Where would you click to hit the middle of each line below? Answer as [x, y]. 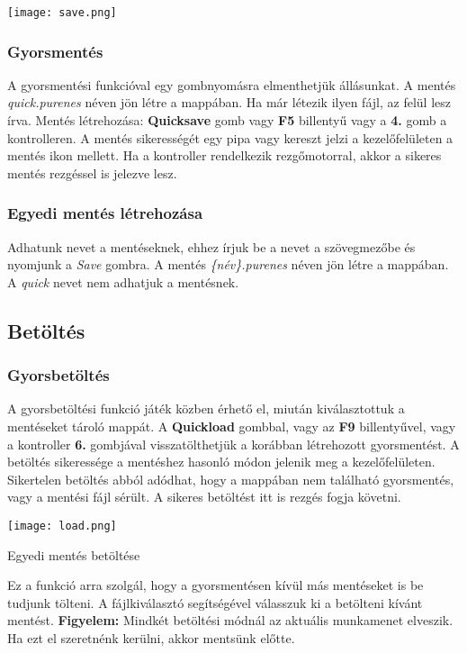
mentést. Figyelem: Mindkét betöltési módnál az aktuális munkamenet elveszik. [230, 620]
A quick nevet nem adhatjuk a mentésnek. [123, 281]
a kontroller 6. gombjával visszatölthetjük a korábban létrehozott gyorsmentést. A [233, 444]
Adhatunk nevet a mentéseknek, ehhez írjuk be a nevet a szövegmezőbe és [211, 246]
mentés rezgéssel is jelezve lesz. [92, 172]
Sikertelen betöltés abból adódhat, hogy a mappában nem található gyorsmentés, [231, 479]
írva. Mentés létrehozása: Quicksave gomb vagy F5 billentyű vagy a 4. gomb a [227, 120]
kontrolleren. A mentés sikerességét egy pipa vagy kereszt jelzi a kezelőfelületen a [230, 137]
